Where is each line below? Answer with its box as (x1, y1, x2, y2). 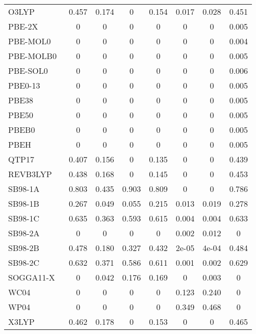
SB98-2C (8, 257, 40, 268)
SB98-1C (8, 212, 40, 224)
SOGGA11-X (8, 271, 55, 283)
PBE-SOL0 (8, 65, 48, 76)
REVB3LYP (8, 168, 52, 180)
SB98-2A (8, 227, 40, 239)
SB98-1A (8, 183, 40, 194)
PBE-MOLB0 (8, 50, 57, 62)
